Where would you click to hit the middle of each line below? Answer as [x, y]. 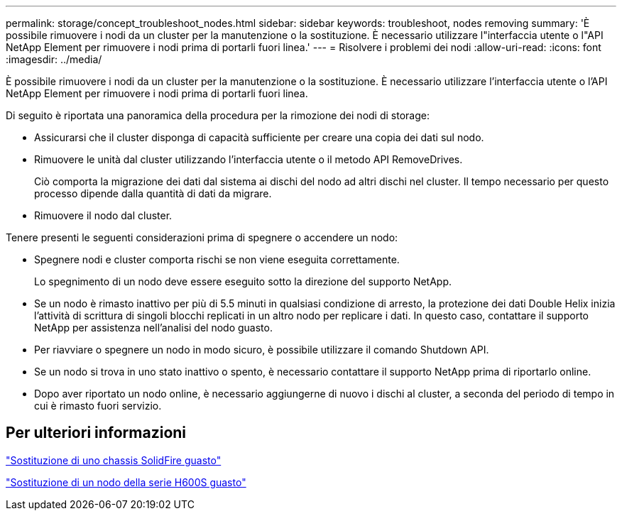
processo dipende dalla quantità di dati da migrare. [153, 193]
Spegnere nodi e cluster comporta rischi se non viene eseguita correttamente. [217, 259]
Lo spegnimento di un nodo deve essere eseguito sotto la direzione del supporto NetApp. [243, 281]
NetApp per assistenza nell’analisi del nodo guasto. [153, 328]
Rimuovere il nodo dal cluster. [103, 215]
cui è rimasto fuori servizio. [98, 406]
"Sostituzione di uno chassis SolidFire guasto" [114, 460]
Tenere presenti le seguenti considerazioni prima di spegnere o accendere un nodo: [202, 237]
